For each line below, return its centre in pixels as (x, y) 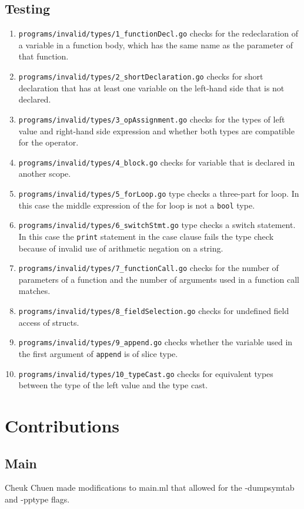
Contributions (62, 426)
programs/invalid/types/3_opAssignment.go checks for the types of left (152, 119)
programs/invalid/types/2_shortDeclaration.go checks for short (141, 76)
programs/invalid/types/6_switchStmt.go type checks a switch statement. (157, 225)
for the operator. (49, 142)
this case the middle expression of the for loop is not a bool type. (137, 205)
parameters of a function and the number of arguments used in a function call (159, 279)
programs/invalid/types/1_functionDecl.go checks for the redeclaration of (158, 33)
